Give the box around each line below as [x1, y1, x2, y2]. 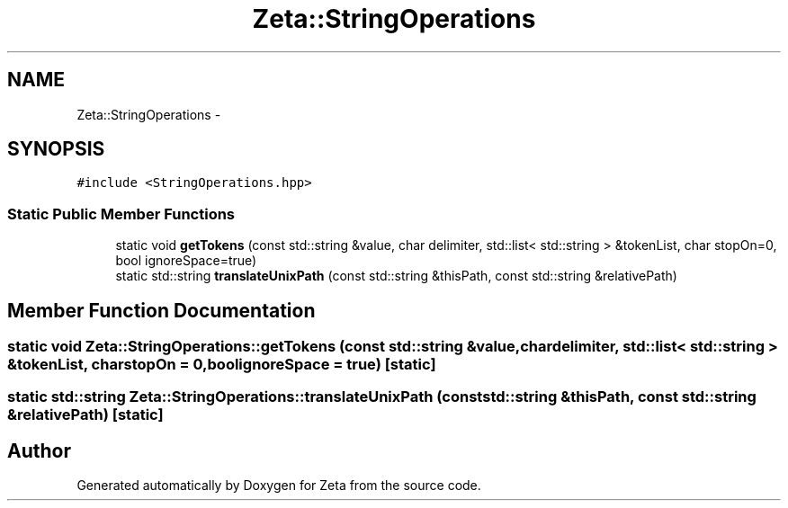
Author [7, 439, 71, 462]
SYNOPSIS [7, 138, 105, 161]
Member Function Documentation [7, 299, 316, 322]
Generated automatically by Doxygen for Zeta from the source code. [76, 477, 481, 494]
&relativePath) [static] [7, 406, 164, 424]
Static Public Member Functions [7, 204, 236, 223]
